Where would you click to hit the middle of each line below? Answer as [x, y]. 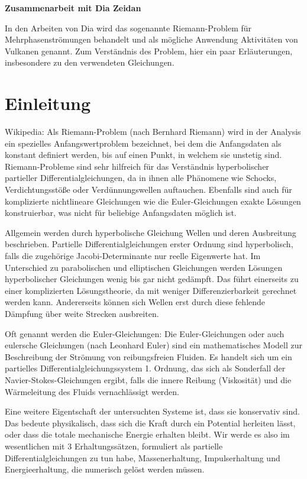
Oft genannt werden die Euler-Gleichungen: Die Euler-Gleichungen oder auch [145, 333]
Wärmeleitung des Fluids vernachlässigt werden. [92, 391]
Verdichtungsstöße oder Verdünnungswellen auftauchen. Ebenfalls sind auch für [148, 190]
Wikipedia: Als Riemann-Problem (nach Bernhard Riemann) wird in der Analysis [153, 132]
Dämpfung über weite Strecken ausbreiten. [82, 313]
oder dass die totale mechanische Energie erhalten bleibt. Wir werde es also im [147, 434]
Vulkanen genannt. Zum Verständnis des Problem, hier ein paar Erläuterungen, [149, 51]
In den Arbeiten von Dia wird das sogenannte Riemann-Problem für [128, 27]
